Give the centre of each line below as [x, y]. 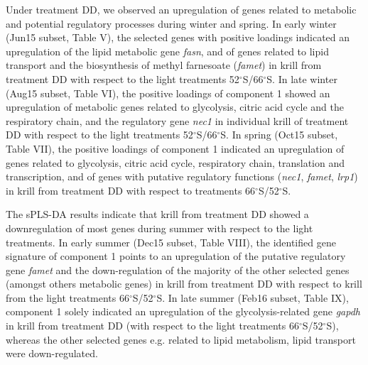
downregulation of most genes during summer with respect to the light [159, 228]
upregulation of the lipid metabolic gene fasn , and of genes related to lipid [167, 51]
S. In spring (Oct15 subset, [279, 135]
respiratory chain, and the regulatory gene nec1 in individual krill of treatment [177, 120]
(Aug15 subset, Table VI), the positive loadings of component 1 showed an [168, 93]
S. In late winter [302, 78]
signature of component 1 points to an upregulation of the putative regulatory [176, 256]
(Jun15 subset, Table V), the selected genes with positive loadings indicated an [178, 37]
